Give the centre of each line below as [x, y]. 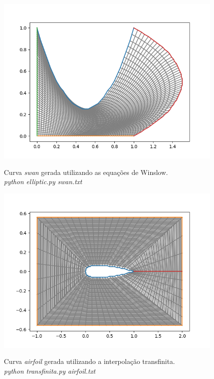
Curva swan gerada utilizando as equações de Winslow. [86, 172]
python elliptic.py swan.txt [43, 181]
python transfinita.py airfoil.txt [50, 370]
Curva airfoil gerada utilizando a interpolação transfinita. [89, 361]
